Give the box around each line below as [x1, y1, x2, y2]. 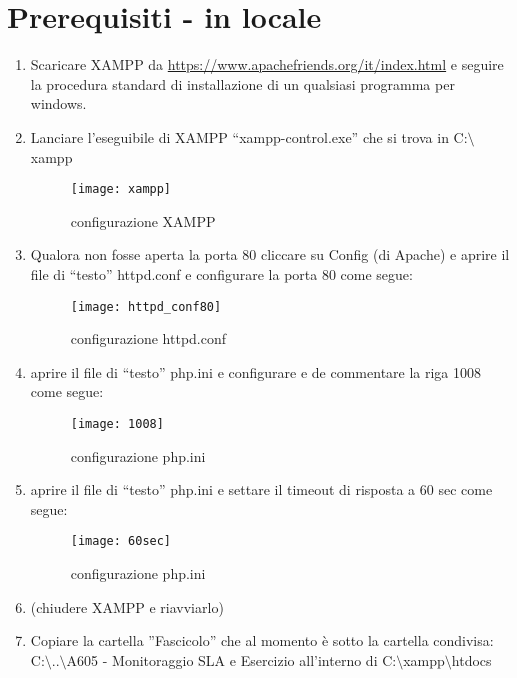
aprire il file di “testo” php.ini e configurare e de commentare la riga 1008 [30, 361, 482, 382]
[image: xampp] [70, 182, 172, 197]
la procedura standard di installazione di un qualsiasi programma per [30, 73, 455, 94]
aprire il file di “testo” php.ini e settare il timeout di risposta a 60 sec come [30, 479, 493, 500]
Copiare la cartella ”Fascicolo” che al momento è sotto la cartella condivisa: [30, 630, 494, 651]
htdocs [451, 649, 492, 670]
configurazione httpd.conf [70, 328, 227, 349]
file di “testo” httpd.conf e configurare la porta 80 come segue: [30, 263, 413, 284]
